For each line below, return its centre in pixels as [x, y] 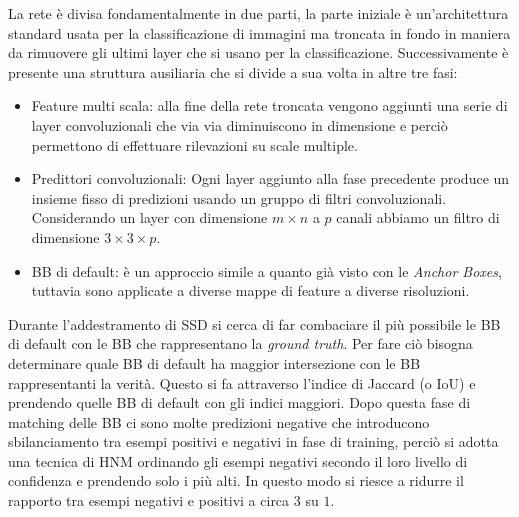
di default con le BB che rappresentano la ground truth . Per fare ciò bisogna [240, 343]
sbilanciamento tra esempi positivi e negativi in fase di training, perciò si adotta [253, 441]
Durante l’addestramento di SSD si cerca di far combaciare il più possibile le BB [254, 323]
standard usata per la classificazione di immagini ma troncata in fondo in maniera [259, 32]
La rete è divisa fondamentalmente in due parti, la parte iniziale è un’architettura [258, 13]
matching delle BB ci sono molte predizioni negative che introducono [219, 421]
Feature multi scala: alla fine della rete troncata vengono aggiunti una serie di [269, 105]
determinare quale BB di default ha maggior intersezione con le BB [214, 362]
